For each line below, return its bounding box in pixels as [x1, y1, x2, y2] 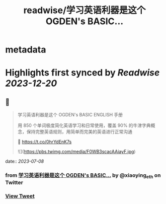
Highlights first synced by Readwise [5, 67, 160, 79]
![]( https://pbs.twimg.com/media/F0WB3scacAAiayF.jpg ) [17, 149, 136, 155]
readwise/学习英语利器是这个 [23, 5, 146, 16]
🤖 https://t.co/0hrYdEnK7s [17, 139, 72, 145]
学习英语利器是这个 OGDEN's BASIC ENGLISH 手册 [17, 112, 123, 118]
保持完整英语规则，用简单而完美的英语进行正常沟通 [26, 129, 132, 135]
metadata [5, 44, 46, 55]
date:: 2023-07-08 [5, 158, 44, 164]
